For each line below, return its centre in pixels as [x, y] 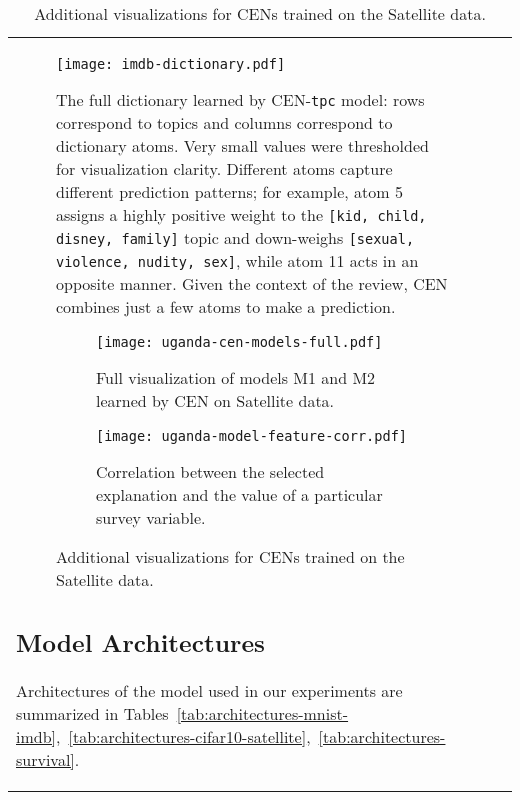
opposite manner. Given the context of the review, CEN [252, 283]
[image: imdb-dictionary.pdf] [171, 64]
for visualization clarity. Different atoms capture [224, 168]
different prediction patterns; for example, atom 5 [229, 191]
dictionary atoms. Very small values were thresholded [242, 145]
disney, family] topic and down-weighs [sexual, [235, 237]
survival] [45, 759]
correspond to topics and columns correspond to [224, 122]
